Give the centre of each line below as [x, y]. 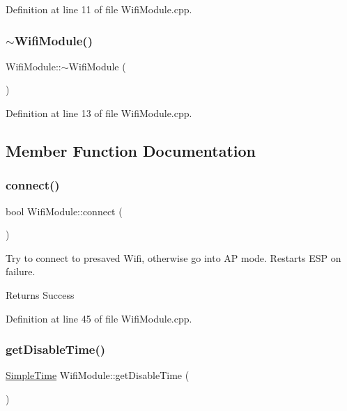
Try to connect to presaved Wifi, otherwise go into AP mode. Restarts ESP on [173, 257]
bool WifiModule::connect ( [64, 211]
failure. [21, 271]
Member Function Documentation [131, 150]
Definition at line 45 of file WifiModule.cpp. [99, 318]
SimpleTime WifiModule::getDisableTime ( [98, 375]
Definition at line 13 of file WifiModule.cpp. [99, 113]
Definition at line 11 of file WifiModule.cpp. [99, 9]
